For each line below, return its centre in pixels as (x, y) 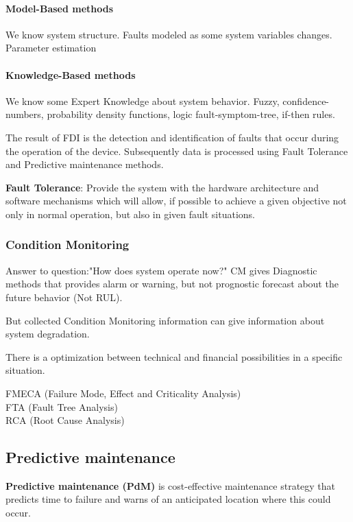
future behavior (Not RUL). (64, 297)
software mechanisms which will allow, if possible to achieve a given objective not (176, 201)
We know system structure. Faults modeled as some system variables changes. (169, 34)
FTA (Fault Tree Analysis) (62, 406)
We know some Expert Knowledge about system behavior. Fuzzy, (143, 100)
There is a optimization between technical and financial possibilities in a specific (174, 356)
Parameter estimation (51, 48)
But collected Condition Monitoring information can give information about (165, 320)
